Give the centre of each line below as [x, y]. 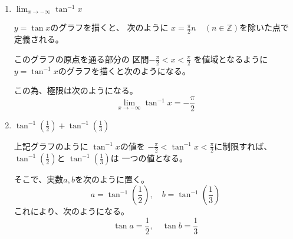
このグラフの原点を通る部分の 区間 [81, 59]
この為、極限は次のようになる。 [76, 90]
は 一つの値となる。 [149, 157]
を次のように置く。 [112, 179]
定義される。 [39, 39]
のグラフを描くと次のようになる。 [124, 70]
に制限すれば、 [243, 146]
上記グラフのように [51, 146]
